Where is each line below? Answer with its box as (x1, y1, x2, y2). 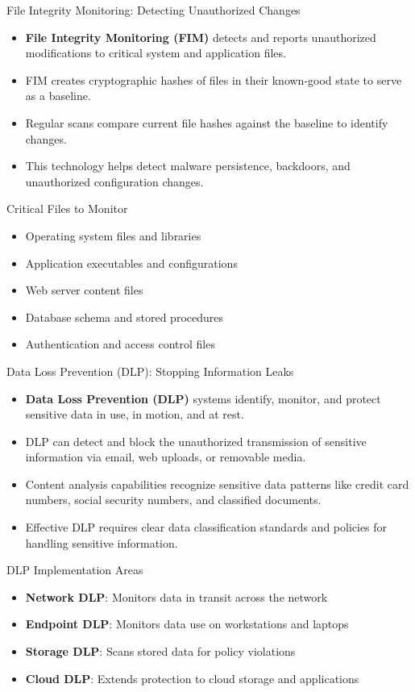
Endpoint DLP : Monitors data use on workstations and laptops (25, 615, 349, 632)
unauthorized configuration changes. (25, 173, 204, 190)
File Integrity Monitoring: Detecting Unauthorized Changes (6, 2, 301, 18)
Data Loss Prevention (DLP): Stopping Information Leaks (6, 362, 294, 379)
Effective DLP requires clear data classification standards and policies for (25, 519, 388, 536)
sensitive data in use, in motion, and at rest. (25, 406, 244, 423)
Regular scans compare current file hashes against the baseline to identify (25, 114, 388, 131)
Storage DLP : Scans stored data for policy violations (25, 643, 296, 660)
